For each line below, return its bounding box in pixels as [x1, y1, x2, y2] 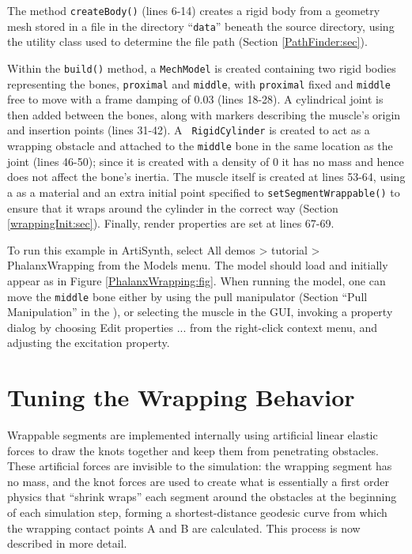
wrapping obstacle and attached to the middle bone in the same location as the [7, 138, 393, 154]
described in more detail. [7, 535, 127, 552]
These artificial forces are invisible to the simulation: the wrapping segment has [7, 458, 392, 474]
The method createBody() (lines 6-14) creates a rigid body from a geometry [7, 2, 380, 18]
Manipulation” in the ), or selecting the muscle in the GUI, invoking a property [7, 303, 393, 320]
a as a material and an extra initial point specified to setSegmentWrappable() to [7, 183, 400, 200]
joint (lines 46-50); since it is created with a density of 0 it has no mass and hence [7, 153, 404, 169]
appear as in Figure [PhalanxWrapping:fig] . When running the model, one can [7, 272, 386, 288]
